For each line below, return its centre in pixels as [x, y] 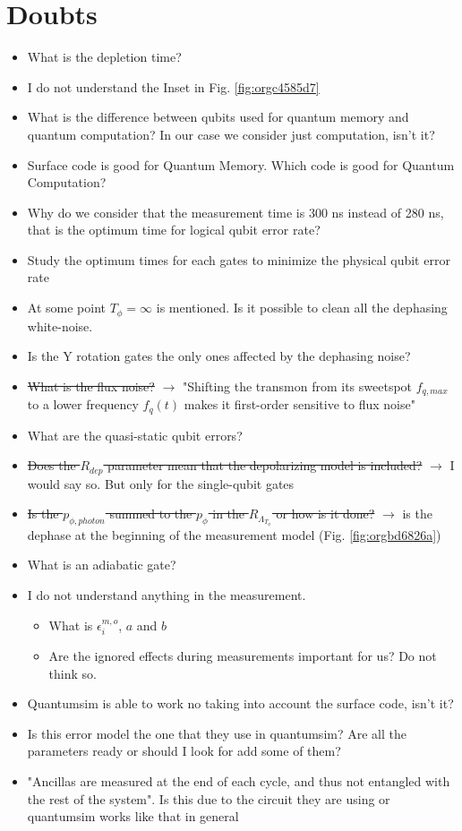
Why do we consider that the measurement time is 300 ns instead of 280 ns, [235, 212]
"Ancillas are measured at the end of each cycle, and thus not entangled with [239, 781]
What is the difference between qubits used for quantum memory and [218, 117]
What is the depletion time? [104, 57]
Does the [51, 465]
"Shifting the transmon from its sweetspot [297, 386]
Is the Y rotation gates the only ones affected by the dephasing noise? [219, 356]
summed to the [151, 514]
